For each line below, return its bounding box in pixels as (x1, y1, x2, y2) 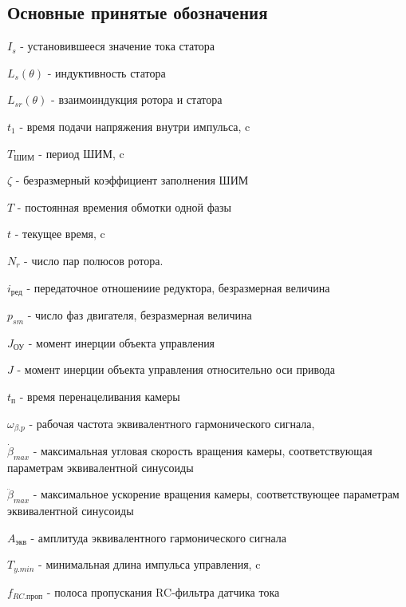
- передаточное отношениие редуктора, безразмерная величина (26, 279, 330, 296)
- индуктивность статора (47, 64, 166, 81)
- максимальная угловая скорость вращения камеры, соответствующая (33, 442, 372, 459)
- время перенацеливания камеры (19, 387, 180, 404)
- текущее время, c (14, 225, 105, 242)
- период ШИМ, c (38, 145, 124, 161)
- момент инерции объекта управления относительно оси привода (17, 361, 335, 378)
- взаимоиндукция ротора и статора (51, 91, 223, 108)
